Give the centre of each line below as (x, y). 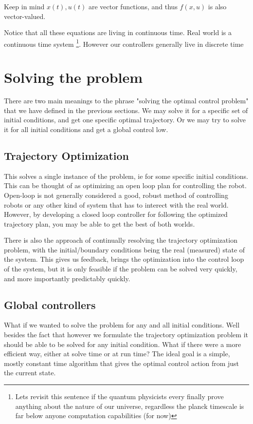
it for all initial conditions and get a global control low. (86, 129)
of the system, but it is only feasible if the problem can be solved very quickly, (121, 269)
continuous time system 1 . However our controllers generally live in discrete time (124, 43)
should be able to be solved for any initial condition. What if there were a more (123, 344)
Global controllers (50, 304)
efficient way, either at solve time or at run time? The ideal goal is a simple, (117, 354)
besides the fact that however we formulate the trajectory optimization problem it (126, 335)
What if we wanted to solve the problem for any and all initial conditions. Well (122, 325)
